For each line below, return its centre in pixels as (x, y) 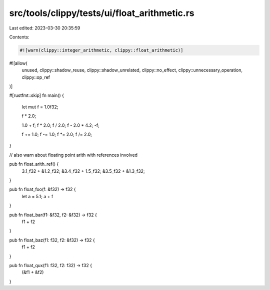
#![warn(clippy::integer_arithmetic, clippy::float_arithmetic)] (101, 50)
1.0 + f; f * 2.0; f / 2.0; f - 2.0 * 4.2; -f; (60, 125)
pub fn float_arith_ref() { (34, 164)
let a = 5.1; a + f (37, 196)
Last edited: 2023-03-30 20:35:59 (45, 28)
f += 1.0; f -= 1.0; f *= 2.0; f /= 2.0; (57, 134)
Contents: (19, 37)
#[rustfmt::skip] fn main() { (37, 95)
